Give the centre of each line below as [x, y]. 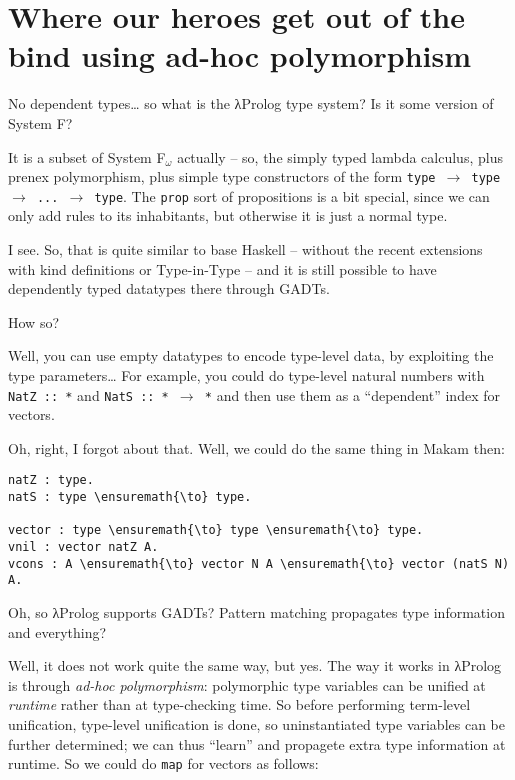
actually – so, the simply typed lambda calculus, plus [340, 156]
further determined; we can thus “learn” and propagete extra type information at [257, 743]
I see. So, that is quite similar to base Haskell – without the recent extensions [245, 249]
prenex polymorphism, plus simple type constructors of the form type [222, 176]
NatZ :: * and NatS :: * [88, 394]
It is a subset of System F [87, 156]
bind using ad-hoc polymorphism [240, 55]
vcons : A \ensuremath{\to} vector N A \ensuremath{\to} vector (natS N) [259, 563]
